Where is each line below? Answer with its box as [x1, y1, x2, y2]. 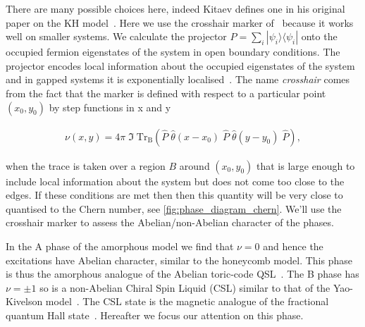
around [179, 158, 210, 173]
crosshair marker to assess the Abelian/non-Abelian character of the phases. [6, 215, 334, 230]
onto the [301, 29, 338, 44]
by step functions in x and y [49, 99, 171, 114]
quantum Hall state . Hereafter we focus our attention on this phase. [6, 307, 304, 322]
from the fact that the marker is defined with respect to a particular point [6, 85, 326, 100]
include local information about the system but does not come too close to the [6, 173, 345, 188]
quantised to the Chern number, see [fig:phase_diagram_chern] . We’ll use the [6, 201, 342, 216]
